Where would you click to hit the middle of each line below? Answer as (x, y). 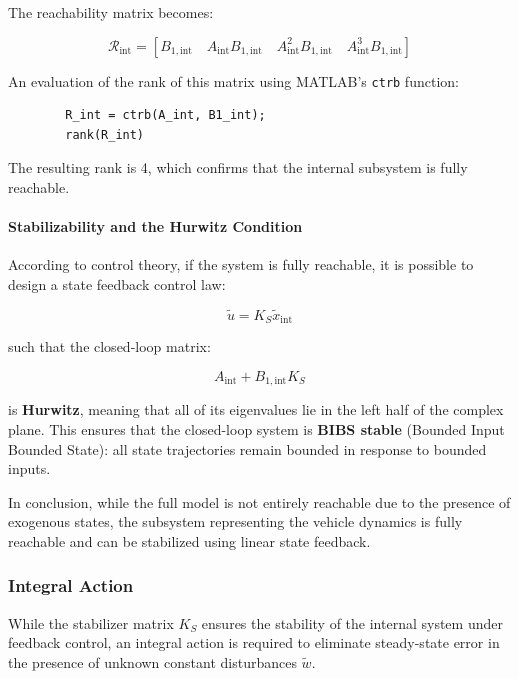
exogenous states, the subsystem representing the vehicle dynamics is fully (235, 521)
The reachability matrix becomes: (111, 12)
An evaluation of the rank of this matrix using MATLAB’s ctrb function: (233, 80)
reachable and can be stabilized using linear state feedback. (189, 540)
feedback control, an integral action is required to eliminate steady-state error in (254, 642)
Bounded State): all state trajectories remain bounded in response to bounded (247, 448)
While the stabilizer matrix (91, 622)
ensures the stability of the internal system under (352, 622)
